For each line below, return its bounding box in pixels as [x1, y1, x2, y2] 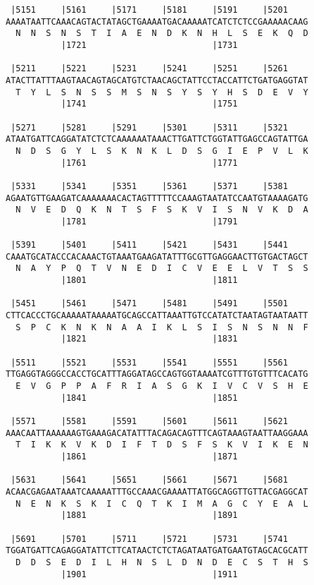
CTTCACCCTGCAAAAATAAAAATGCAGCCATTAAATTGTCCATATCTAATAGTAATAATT [6, 310, 308, 321]
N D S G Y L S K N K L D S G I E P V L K [15, 145, 308, 156]
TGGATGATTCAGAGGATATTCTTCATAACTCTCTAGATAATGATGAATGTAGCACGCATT [6, 545, 308, 556]
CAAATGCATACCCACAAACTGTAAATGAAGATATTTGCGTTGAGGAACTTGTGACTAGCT [6, 251, 308, 262]
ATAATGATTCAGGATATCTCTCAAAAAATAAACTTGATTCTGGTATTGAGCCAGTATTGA [6, 134, 308, 145]
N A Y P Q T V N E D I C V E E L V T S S [15, 263, 308, 274]
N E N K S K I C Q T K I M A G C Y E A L [15, 498, 308, 509]
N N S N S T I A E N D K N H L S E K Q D [15, 28, 308, 39]
